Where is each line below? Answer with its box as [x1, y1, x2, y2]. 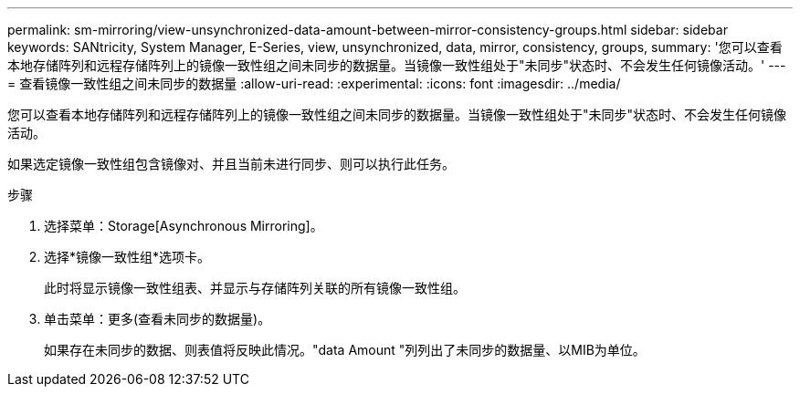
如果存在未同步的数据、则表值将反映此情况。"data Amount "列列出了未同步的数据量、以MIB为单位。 [44, 342, 646, 358]
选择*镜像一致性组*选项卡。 [44, 249, 211, 264]
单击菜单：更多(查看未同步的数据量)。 [44, 311, 271, 327]
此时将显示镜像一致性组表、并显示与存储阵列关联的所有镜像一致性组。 [44, 280, 466, 295]
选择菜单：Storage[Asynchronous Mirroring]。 [44, 218, 323, 233]
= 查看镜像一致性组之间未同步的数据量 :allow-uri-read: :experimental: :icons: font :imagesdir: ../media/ [7, 76, 621, 91]
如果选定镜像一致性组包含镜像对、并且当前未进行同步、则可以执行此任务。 [7, 156, 455, 171]
